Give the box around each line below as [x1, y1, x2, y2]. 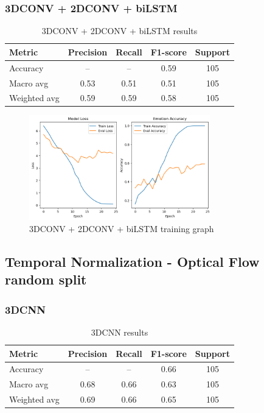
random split [5, 270, 87, 289]
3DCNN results [91, 325, 148, 338]
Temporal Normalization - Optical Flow [5, 252, 260, 270]
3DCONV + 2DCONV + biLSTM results [41, 24, 198, 37]
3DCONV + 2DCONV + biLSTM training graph [29, 222, 214, 235]
